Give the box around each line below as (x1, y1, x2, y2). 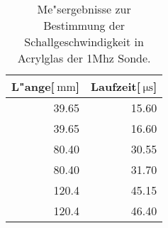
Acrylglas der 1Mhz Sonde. (17, 50, 151, 66)
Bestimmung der (43, 17, 125, 33)
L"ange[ (11, 78, 55, 94)
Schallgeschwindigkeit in (24, 33, 144, 50)
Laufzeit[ (91, 78, 140, 94)
